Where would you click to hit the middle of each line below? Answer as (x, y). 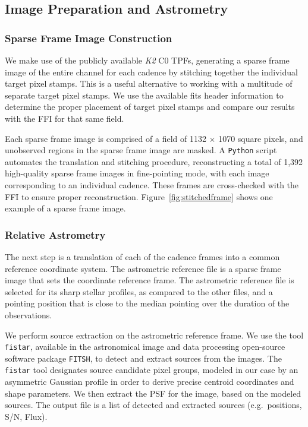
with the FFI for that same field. (65, 118)
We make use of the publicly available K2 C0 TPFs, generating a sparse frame (147, 60)
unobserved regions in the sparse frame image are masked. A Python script (141, 150)
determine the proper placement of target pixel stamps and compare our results (150, 107)
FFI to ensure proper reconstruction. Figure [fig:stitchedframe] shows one (139, 196)
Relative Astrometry (55, 234)
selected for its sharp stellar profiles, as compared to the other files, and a (139, 291)
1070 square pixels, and (261, 138)
